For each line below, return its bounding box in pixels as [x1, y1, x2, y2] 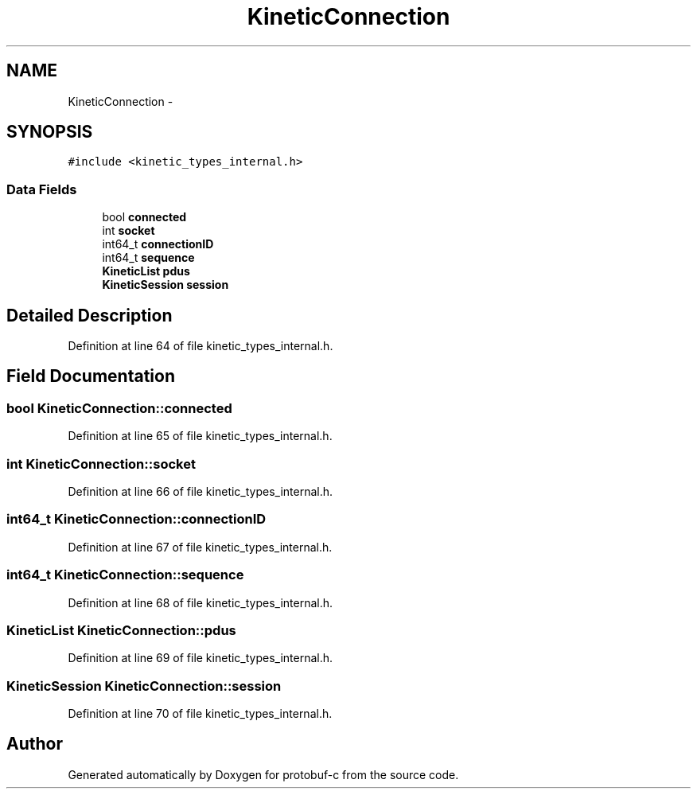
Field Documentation [6, 366, 175, 387]
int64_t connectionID [102, 237, 214, 251]
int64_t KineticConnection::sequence [6, 567, 244, 583]
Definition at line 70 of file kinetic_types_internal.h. [68, 707, 333, 720]
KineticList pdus [102, 264, 190, 279]
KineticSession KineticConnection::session [6, 677, 282, 694]
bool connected [102, 210, 187, 224]
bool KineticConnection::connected [6, 399, 232, 416]
